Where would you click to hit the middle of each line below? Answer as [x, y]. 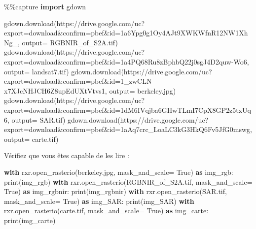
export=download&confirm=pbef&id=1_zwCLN [78, 81]
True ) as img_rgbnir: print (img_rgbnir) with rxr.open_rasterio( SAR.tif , [115, 191]
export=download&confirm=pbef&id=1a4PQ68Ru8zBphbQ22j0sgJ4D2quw [118, 61]
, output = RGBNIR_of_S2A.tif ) [68, 42]
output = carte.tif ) [31, 139]
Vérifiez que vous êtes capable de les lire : [67, 155]
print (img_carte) [30, 220]
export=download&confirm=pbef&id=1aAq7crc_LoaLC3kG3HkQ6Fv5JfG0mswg [127, 129]
